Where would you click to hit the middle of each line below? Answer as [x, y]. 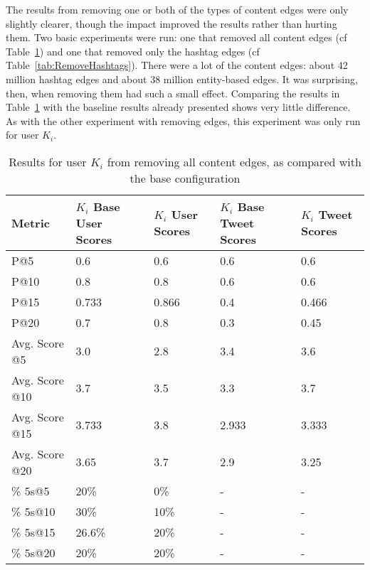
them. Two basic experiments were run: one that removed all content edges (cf [176, 37]
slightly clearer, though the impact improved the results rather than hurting [171, 23]
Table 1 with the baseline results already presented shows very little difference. [178, 107]
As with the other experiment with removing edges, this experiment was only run [183, 120]
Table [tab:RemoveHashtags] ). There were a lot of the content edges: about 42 [177, 65]
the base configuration [185, 178]
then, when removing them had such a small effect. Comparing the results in [173, 93]
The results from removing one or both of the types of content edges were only [177, 9]
